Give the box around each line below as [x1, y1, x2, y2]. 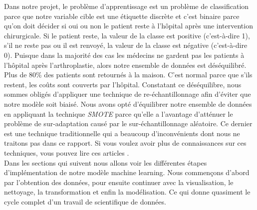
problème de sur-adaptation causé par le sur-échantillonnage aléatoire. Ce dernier [4, 118, 253, 129]
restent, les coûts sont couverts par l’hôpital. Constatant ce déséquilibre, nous [4, 79, 242, 89]
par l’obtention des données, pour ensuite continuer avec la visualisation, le [4, 177, 234, 187]
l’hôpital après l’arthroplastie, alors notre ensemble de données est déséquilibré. [4, 59, 247, 70]
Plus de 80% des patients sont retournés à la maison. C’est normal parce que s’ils [4, 69, 253, 80]
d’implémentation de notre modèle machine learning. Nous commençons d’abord [4, 167, 250, 178]
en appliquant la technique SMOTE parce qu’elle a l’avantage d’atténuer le [4, 108, 233, 119]
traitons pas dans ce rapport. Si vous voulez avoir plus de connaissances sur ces [4, 138, 247, 148]
